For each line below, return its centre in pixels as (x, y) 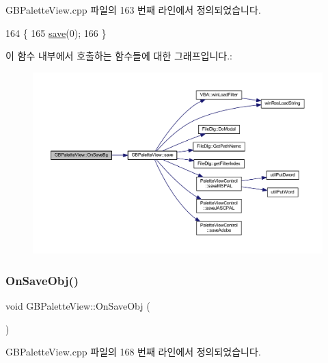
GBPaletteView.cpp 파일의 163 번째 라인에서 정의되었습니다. (133, 10)
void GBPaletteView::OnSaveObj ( (78, 306)
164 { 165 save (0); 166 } (56, 32)
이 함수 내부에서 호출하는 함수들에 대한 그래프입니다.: (119, 56)
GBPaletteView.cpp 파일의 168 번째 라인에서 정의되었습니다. (133, 352)
